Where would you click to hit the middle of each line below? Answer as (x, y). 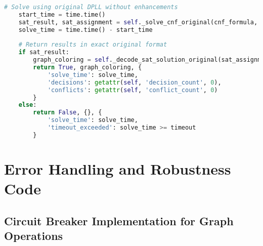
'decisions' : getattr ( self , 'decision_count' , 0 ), (134, 82)
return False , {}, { (68, 113)
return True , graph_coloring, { (87, 67)
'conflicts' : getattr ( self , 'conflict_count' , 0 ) (133, 90)
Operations (34, 236)
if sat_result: (44, 52)
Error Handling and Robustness (118, 168)
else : (28, 105)
